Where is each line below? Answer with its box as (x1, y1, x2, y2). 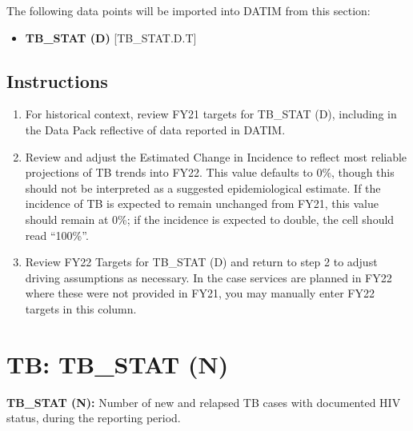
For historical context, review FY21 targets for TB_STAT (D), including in (25, 106, 397, 122)
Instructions (6, 68, 108, 93)
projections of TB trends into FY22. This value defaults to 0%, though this (25, 164, 395, 181)
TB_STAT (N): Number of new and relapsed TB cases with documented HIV (6, 393, 401, 410)
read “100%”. (25, 226, 89, 243)
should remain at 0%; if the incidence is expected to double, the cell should (25, 210, 395, 227)
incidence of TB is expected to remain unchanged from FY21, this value (25, 195, 379, 212)
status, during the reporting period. (6, 409, 181, 426)
